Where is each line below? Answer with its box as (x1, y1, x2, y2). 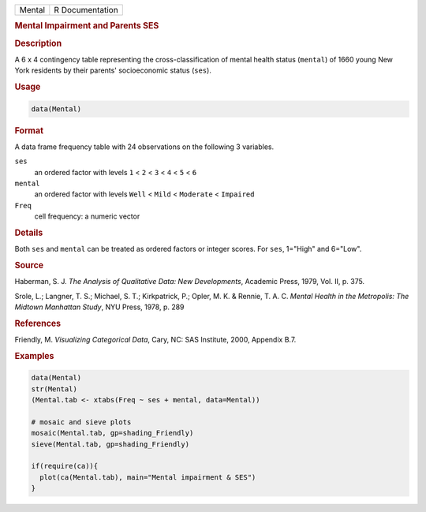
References (14, 318, 62, 329)
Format (14, 125, 43, 136)
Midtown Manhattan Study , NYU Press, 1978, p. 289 (14, 302, 185, 312)
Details (14, 227, 43, 238)
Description (14, 38, 62, 49)
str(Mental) (31, 384, 78, 394)
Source (14, 260, 44, 271)
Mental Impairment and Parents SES (14, 21, 159, 32)
